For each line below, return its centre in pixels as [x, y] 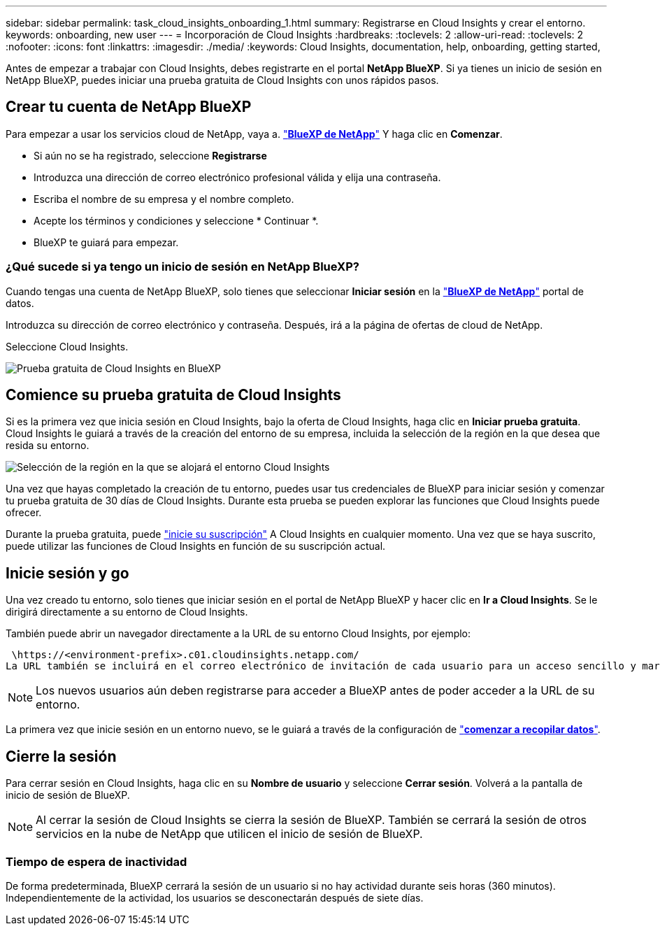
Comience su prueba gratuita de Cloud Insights [173, 395]
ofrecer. [24, 513]
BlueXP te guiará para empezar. [106, 242]
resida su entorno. [48, 446]
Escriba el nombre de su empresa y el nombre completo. [164, 199]
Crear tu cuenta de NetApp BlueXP [129, 107]
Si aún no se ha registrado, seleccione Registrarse [150, 155]
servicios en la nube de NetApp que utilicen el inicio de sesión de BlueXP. [229, 834]
